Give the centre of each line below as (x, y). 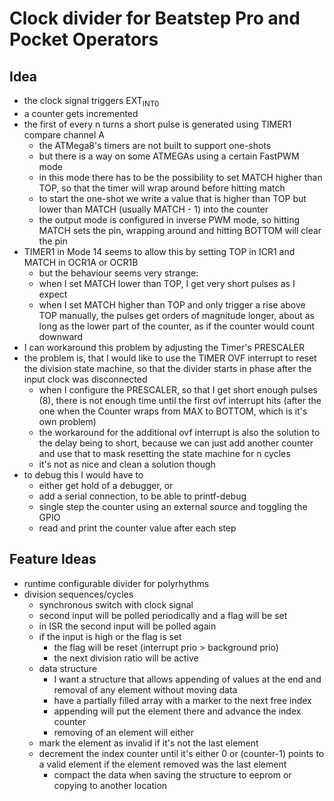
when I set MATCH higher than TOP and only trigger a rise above (172, 304)
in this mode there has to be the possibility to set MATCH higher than (180, 177)
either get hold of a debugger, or (106, 485)
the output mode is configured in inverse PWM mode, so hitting (169, 219)
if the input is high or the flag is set (110, 636)
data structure (68, 668)
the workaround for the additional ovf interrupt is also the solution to (179, 432)
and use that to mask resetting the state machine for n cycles (164, 453)
